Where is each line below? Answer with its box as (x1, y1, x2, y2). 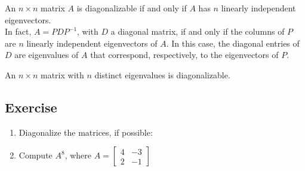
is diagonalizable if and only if (76, 2, 187, 14)
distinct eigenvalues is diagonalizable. (94, 68, 230, 81)
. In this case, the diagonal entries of (166, 36, 300, 49)
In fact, (5, 25, 32, 38)
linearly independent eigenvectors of (26, 36, 158, 49)
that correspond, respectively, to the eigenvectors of (90, 48, 279, 61)
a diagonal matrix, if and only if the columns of (110, 25, 285, 38)
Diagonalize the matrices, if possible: (19, 126, 153, 138)
